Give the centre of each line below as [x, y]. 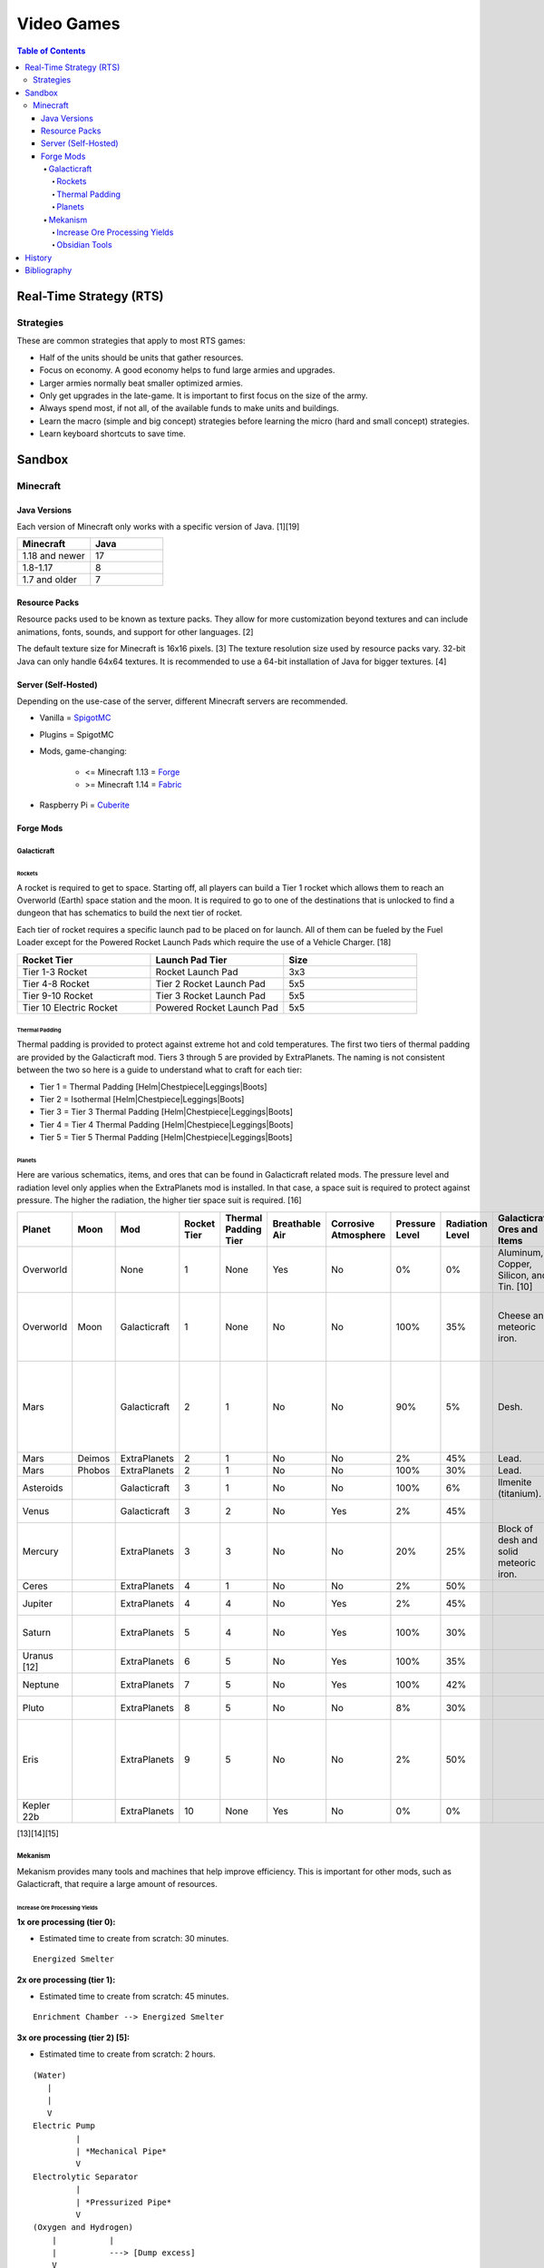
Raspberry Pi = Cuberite [85, 805]
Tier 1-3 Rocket [55, 972]
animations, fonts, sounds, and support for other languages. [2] [135, 631]
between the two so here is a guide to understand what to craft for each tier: [160, 1070]
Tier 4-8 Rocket [56, 983]
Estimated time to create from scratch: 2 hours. [128, 2054]
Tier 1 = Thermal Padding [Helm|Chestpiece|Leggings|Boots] [153, 1086]
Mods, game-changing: [83, 751]
